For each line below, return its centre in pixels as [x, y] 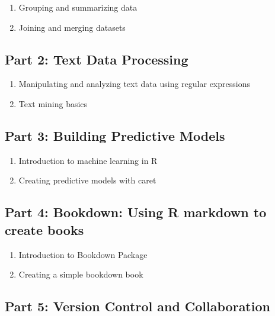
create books [44, 229]
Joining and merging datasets [72, 27]
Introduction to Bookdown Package [83, 254]
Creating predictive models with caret [87, 180]
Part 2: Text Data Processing [97, 59]
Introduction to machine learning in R [88, 160]
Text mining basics [53, 103]
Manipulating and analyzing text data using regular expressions [134, 84]
